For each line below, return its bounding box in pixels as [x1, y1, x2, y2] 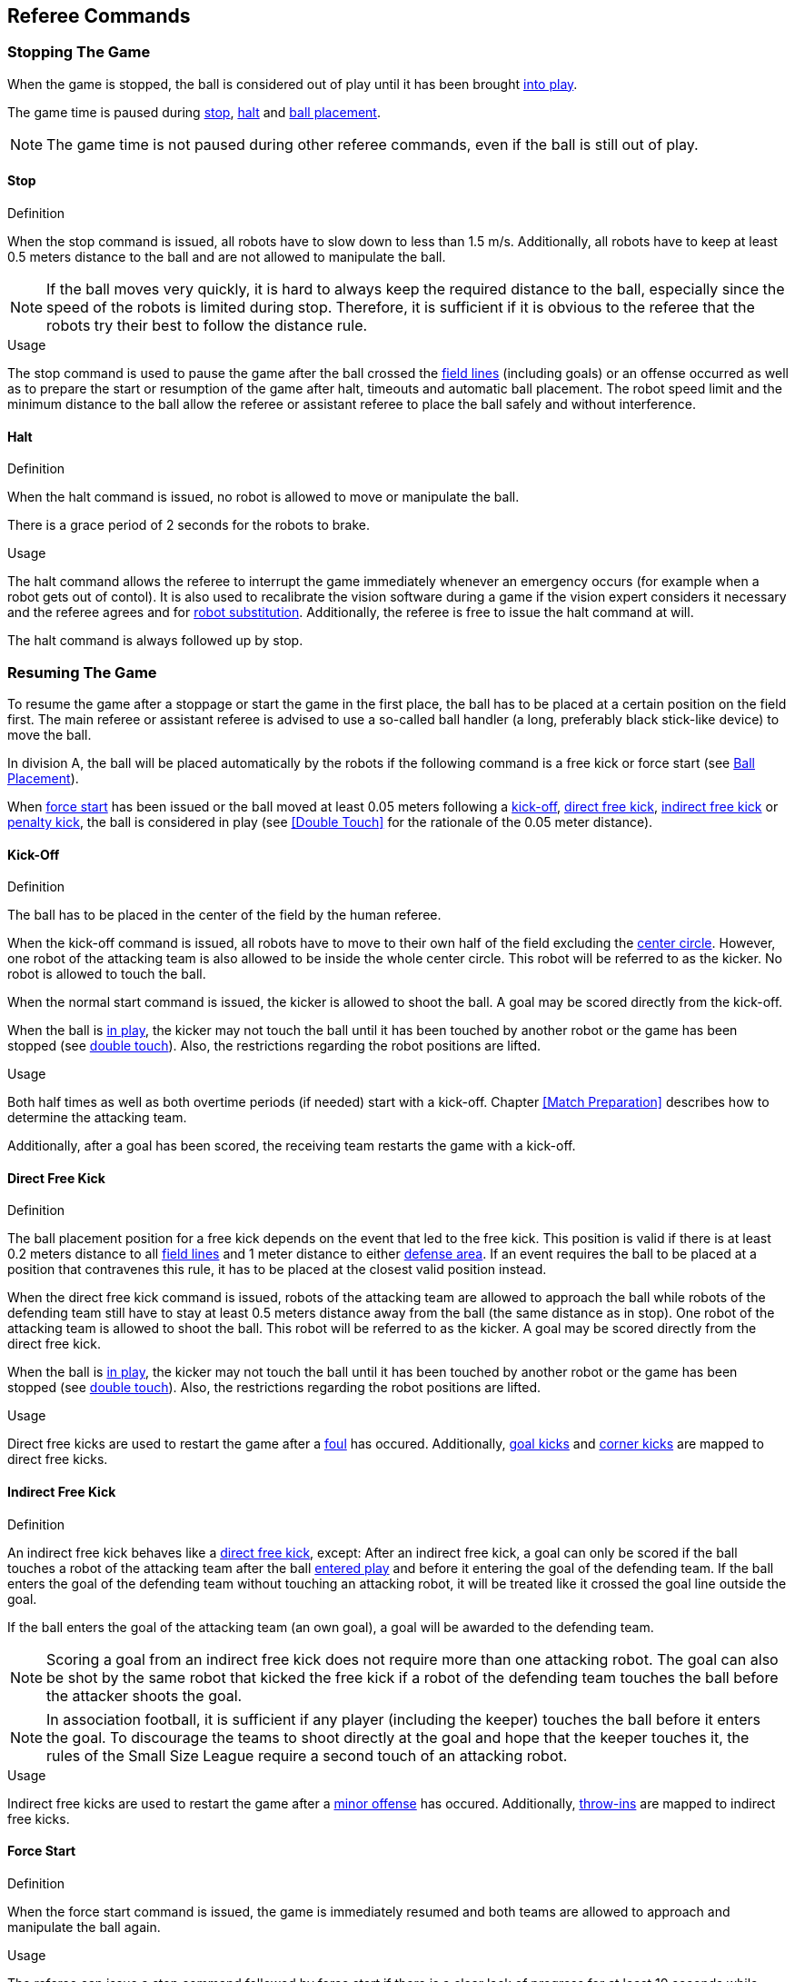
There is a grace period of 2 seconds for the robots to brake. [7, 517, 371, 533]
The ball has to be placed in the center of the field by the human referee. [7, 907, 442, 923]
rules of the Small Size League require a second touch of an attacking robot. [46, 1746, 568, 1765]
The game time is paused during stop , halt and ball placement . [7, 104, 381, 120]
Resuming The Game [7, 662, 157, 682]
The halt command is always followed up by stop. [7, 632, 303, 649]
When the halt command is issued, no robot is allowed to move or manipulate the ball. [7, 489, 520, 505]
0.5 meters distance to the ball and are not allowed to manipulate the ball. [7, 249, 446, 265]
